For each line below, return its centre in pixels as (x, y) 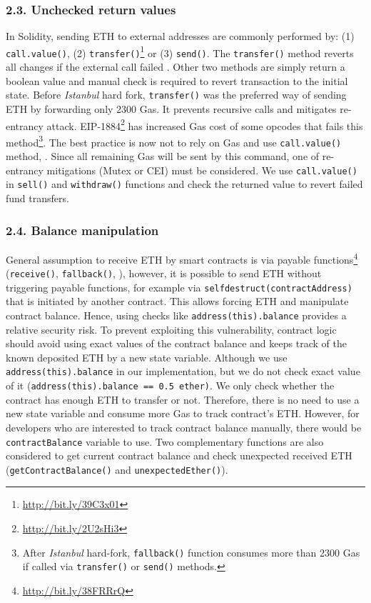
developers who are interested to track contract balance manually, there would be (184, 427)
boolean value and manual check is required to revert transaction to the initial (177, 80)
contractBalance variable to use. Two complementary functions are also (165, 441)
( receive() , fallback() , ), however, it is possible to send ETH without (164, 273)
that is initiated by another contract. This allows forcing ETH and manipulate (177, 301)
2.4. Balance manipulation (82, 230)
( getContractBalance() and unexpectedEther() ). (117, 469)
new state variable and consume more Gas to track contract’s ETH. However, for (183, 413)
